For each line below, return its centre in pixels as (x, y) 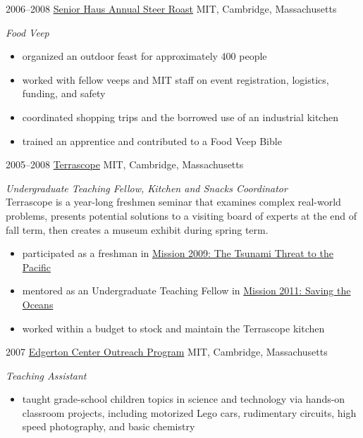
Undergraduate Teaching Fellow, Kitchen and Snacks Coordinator (147, 188)
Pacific (37, 267)
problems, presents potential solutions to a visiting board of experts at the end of (181, 215)
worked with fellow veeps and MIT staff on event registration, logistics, (176, 79)
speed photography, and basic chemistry (109, 426)
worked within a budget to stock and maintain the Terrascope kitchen (173, 328)
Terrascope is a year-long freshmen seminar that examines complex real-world (173, 202)
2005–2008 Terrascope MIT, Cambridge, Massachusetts (125, 164)
